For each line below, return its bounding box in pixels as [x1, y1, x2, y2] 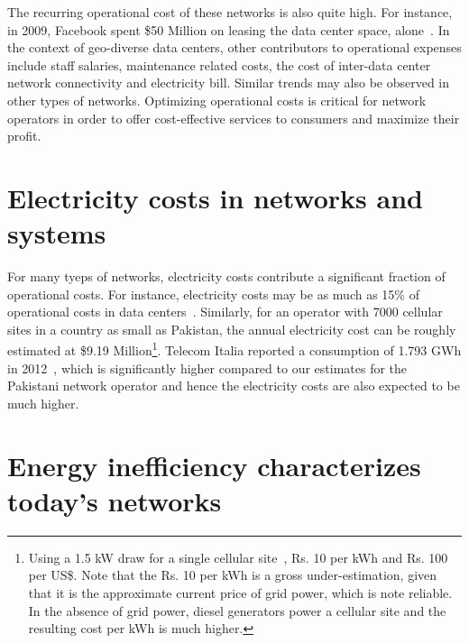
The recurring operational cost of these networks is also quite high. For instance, [7, 3, 453, 21]
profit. [7, 126, 41, 145]
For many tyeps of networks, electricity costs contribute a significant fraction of [7, 267, 446, 286]
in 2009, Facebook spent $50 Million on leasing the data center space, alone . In [7, 20, 450, 39]
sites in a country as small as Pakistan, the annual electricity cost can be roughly [7, 319, 456, 338]
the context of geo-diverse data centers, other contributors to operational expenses [7, 38, 462, 57]
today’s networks [7, 482, 222, 519]
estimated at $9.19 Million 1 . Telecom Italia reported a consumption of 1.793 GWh [7, 338, 462, 360]
